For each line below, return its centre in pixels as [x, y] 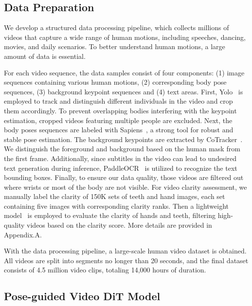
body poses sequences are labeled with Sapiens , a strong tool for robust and [119, 130]
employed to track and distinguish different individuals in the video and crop [118, 101]
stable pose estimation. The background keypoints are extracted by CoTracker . [123, 139]
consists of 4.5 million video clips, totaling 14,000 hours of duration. [105, 270]
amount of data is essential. [45, 56]
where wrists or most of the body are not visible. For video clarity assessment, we [126, 187]
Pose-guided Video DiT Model [82, 296]
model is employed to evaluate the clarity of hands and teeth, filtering [110, 215]
